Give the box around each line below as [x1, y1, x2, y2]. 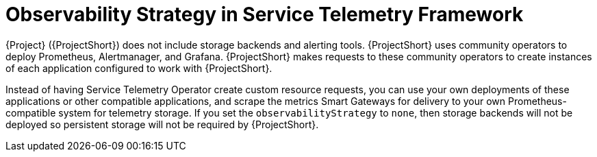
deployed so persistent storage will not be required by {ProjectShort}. [5, 118, 319, 130]
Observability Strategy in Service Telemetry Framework [5, 3, 524, 26]
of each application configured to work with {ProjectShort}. [5, 62, 272, 74]
